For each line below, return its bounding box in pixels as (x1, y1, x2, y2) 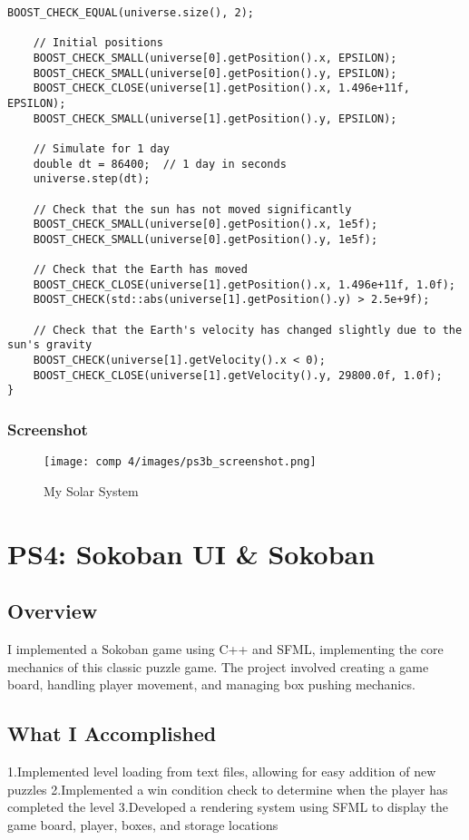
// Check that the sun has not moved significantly (33, 202, 352, 216)
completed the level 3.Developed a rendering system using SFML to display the (7, 797, 448, 816)
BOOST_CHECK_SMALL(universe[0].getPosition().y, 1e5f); (33, 232, 378, 246)
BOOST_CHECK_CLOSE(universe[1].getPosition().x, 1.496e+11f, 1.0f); (33, 278, 455, 291)
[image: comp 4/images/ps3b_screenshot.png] (44, 455, 317, 469)
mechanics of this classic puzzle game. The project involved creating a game (7, 657, 429, 676)
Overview (7, 597, 98, 625)
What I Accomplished (7, 719, 217, 747)
